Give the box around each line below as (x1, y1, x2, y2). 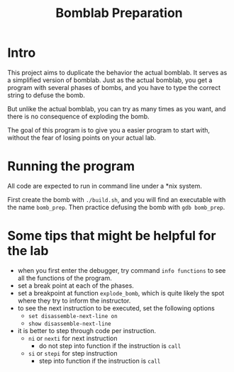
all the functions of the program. (17, 274, 112, 282)
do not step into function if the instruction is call (38, 342, 182, 350)
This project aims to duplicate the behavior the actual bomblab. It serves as (7, 68, 228, 77)
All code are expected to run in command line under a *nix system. (7, 181, 202, 190)
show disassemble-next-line (28, 320, 111, 327)
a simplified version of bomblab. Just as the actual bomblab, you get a (7, 76, 213, 84)
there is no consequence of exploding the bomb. (7, 112, 150, 120)
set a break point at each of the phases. (17, 281, 135, 290)
